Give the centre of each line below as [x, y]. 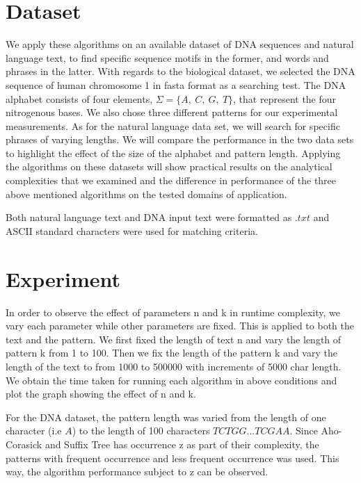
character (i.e [34, 431]
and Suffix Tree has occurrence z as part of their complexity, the [182, 444]
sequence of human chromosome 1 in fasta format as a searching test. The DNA [176, 84]
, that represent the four [285, 98]
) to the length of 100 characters [141, 431]
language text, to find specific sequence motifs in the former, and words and [167, 57]
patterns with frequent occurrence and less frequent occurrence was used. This [173, 458]
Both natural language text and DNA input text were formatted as [149, 217]
